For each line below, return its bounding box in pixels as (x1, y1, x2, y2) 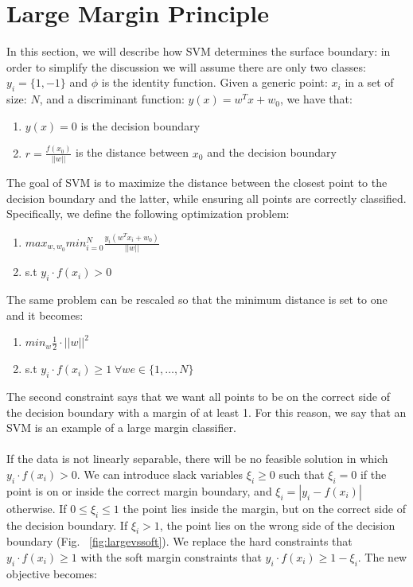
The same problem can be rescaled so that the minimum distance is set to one (6, 291, 388, 308)
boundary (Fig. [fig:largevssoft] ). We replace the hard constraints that (6, 533, 353, 550)
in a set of (345, 74, 394, 91)
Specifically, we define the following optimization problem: (6, 205, 290, 222)
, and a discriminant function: (39, 91, 185, 107)
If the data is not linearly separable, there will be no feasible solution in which (6, 450, 388, 467)
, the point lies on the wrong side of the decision (159, 516, 395, 533)
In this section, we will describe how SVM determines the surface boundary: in (6, 43, 391, 60)
